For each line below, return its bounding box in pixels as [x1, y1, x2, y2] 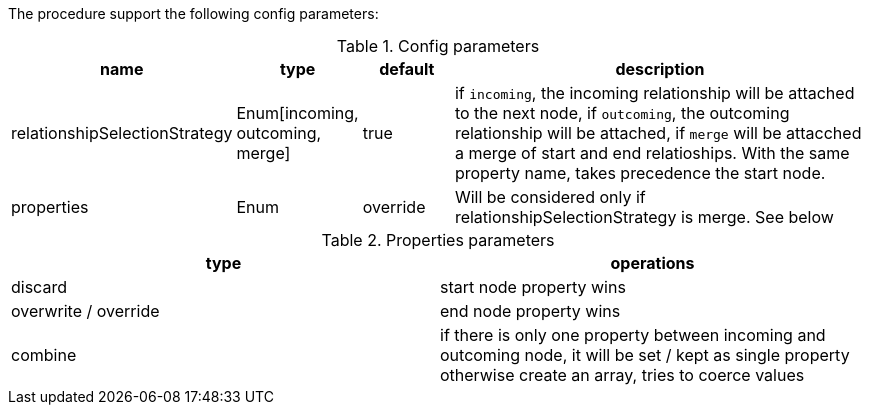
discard [11, 277, 67, 297]
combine [11, 345, 77, 365]
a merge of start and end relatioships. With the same [454, 143, 850, 163]
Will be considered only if [454, 187, 646, 207]
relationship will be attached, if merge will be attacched [454, 123, 862, 143]
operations [610, 253, 695, 273]
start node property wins [440, 277, 626, 297]
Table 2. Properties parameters [321, 230, 555, 250]
